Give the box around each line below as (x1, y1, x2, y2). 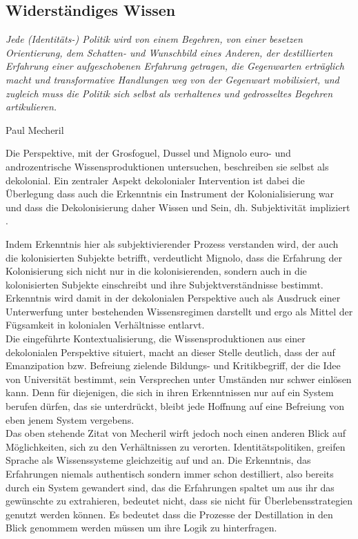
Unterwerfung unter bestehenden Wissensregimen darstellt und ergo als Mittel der (6, 304, 353, 318)
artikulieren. (6, 99, 57, 114)
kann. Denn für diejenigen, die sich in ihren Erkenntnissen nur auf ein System (6, 385, 334, 400)
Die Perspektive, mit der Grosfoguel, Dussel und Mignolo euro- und (6, 146, 291, 160)
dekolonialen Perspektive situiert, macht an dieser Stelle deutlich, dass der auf (6, 344, 335, 359)
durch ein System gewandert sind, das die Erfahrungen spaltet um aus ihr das (6, 480, 335, 494)
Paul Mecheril (6, 122, 64, 137)
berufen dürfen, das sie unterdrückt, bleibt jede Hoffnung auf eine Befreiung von (6, 399, 344, 413)
